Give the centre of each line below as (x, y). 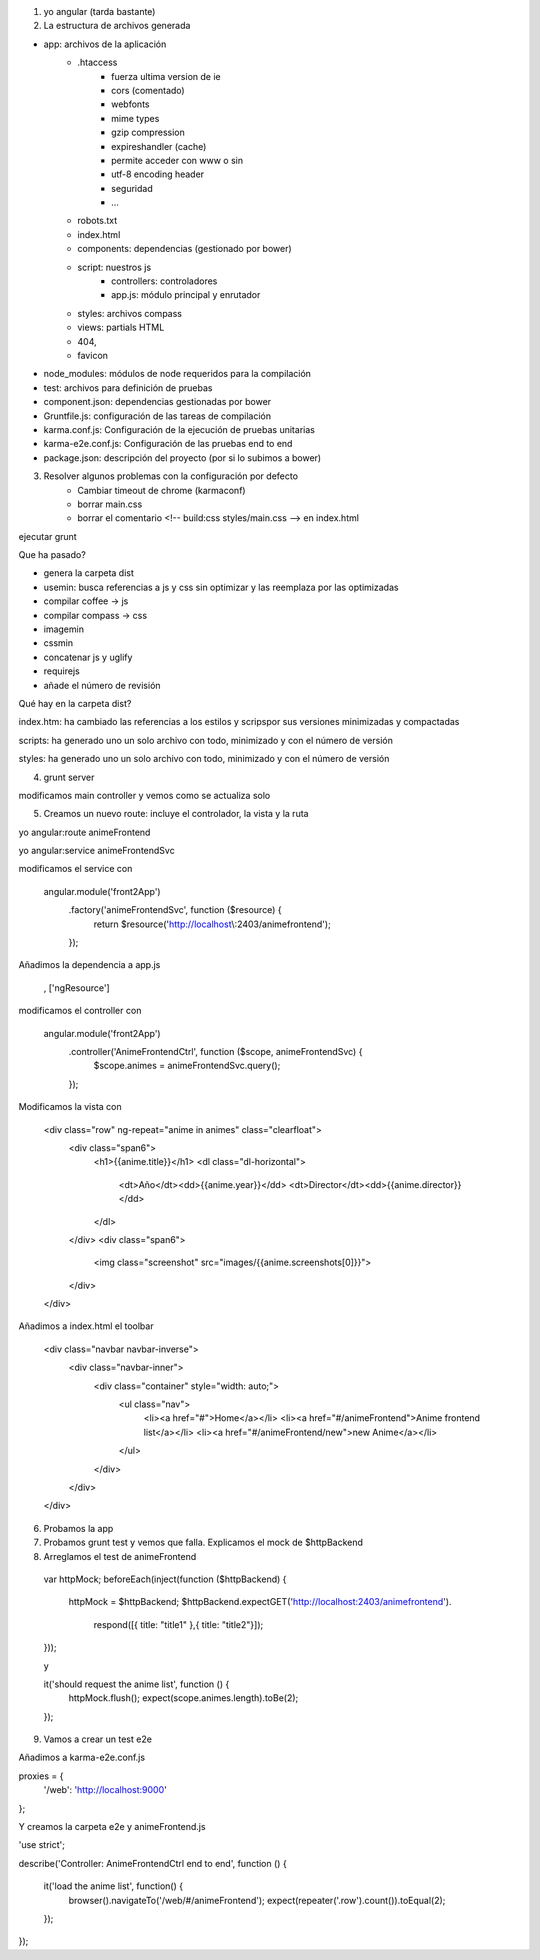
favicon (93, 355)
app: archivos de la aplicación (105, 44)
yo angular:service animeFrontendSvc (96, 851)
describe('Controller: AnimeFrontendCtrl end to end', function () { (152, 1863)
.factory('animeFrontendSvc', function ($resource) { (175, 910)
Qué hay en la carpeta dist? (75, 703)
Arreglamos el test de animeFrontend (120, 1556)
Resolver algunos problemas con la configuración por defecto (171, 476)
